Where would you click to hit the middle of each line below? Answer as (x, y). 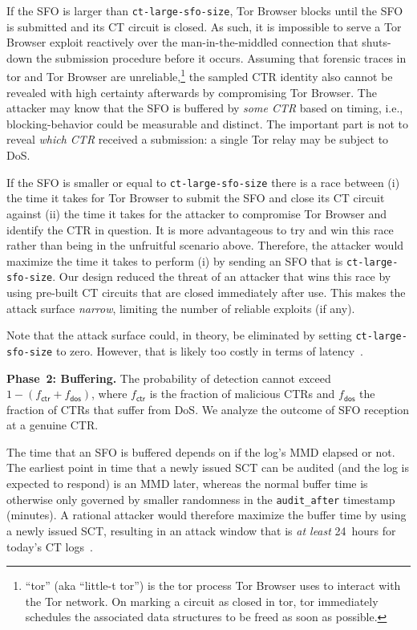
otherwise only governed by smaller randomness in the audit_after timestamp (201, 499)
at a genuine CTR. (53, 425)
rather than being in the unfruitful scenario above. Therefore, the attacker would (205, 245)
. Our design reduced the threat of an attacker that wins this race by (222, 276)
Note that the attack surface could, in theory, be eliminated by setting (179, 335)
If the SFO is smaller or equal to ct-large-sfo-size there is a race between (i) (203, 182)
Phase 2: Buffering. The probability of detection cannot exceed (169, 378)
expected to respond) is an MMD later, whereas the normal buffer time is (187, 484)
